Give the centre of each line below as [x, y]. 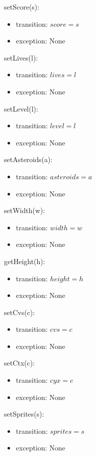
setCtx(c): [20, 363]
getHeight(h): [25, 261]
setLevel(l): [21, 108]
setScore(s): [22, 7]
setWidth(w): [25, 210]
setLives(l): [21, 57]
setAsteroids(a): [28, 159]
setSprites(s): [24, 414]
